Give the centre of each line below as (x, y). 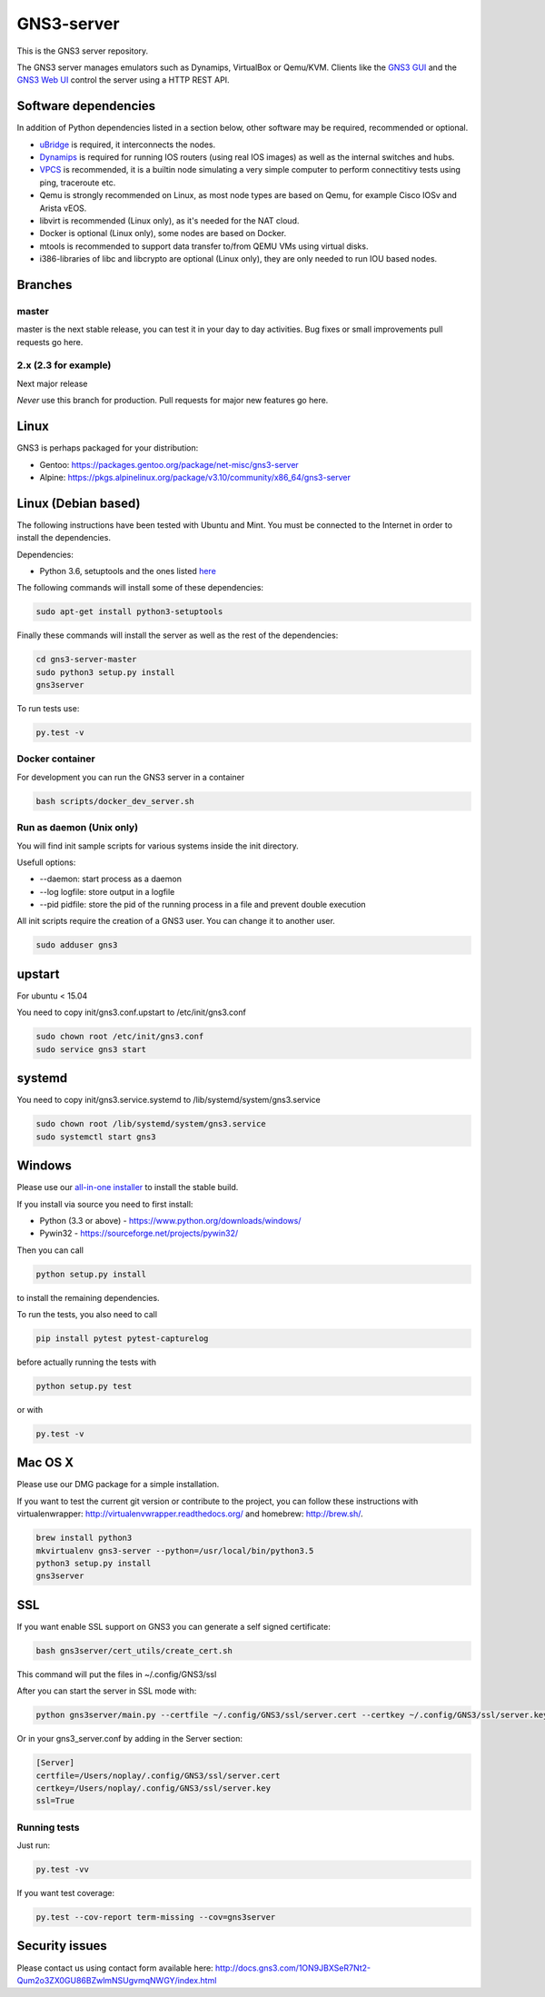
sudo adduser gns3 (77, 945)
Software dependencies (86, 106)
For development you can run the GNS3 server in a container (131, 777)
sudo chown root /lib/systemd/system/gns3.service (151, 1124)
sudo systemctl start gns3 (96, 1137)
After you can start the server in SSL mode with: (107, 1691)
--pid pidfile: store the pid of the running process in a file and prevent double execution (203, 905)
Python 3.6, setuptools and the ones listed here (128, 571)
